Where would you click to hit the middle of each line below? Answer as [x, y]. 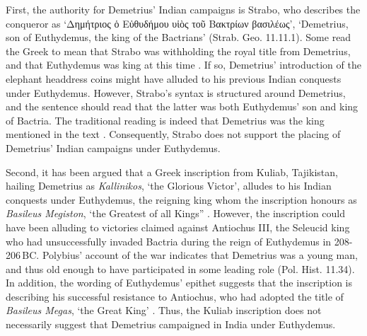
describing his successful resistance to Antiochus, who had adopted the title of [175, 296]
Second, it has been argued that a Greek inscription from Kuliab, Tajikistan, [172, 172]
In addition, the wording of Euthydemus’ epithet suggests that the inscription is [179, 283]
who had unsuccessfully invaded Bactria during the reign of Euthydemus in [169, 241]
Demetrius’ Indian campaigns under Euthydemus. [113, 147]
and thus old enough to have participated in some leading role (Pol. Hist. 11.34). [180, 268]
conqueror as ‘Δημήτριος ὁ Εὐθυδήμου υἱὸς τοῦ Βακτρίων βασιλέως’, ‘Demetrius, [177, 23]
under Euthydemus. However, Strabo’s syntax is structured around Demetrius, [176, 92]
